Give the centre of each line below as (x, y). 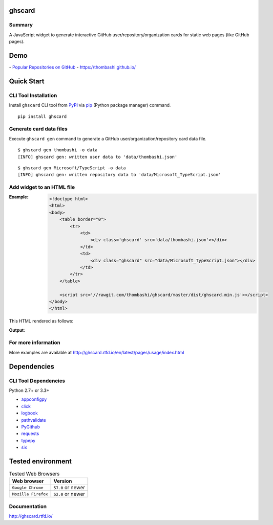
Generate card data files (38, 129)
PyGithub (31, 427)
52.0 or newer (69, 494)
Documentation (28, 506)
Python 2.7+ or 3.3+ (29, 390)
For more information (35, 342)
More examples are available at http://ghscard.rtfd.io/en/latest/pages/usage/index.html (96, 352)
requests (30, 434)
